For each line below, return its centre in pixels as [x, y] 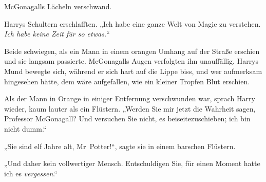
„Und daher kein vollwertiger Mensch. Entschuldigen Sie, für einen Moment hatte [132, 163]
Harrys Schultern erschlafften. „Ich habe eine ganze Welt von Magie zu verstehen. [132, 23]
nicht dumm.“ [25, 128]
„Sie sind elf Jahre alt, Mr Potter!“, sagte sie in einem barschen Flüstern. [120, 146]
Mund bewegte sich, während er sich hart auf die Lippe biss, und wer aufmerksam [133, 71]
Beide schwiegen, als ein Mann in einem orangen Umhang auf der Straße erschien [132, 51]
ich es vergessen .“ [31, 173]
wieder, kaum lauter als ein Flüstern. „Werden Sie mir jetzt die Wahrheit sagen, [130, 108]
